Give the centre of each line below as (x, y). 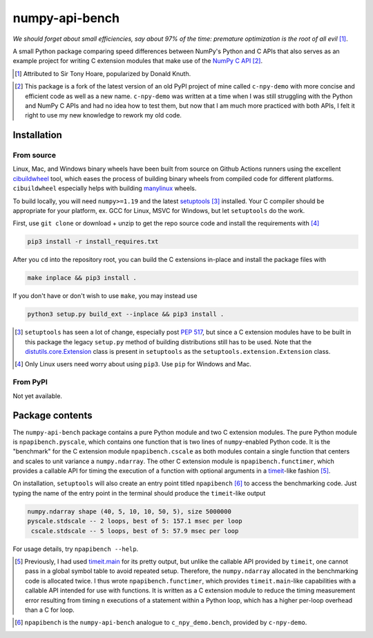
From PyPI (30, 382)
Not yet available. (37, 396)
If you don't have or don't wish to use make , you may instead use (105, 296)
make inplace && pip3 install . (82, 278)
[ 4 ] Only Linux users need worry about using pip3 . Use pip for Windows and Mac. (133, 364)
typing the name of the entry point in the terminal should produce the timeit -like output (139, 493)
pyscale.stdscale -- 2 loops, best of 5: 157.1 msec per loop (135, 521)
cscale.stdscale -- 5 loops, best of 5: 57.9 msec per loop (135, 531)
